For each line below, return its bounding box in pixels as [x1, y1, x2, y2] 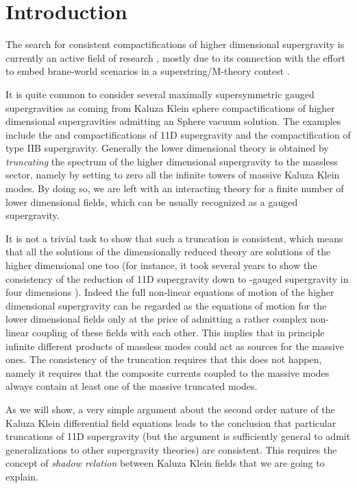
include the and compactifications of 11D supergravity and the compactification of [5, 127, 351, 141]
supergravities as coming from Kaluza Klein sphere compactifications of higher [5, 100, 335, 115]
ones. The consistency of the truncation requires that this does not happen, [5, 352, 322, 367]
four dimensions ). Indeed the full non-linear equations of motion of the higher [5, 285, 334, 299]
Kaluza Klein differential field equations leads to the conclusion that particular [5, 415, 336, 430]
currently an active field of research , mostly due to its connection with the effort [5, 50, 345, 65]
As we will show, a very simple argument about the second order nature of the [5, 402, 335, 416]
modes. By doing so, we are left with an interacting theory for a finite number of [5, 181, 344, 196]
